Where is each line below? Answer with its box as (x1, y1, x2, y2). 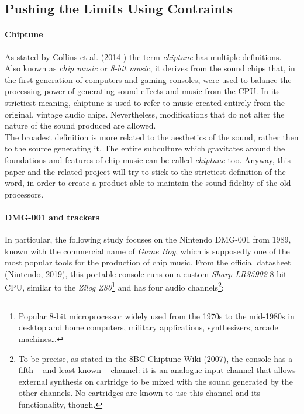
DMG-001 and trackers (5, 211, 100, 223)
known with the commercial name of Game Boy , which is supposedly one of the (5, 244, 290, 257)
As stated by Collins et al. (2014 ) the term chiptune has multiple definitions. (5, 50, 282, 63)
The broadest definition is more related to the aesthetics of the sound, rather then (5, 130, 299, 143)
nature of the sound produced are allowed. (5, 119, 156, 132)
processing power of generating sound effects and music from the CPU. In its (5, 85, 280, 97)
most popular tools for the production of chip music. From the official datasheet (5, 256, 291, 268)
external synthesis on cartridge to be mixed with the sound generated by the (18, 375, 293, 387)
